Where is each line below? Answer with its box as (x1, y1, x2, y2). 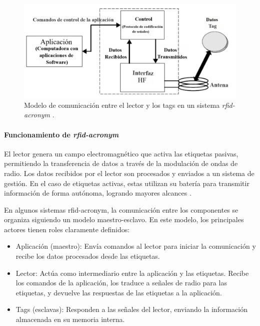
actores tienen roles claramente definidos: (4, 224, 130, 234)
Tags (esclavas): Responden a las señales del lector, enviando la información (15, 304, 247, 314)
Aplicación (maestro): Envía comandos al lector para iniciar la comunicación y (15, 241, 256, 251)
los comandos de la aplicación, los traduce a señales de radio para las (15, 277, 227, 288)
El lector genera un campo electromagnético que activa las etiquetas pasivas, (4, 148, 238, 158)
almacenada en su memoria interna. (15, 314, 125, 324)
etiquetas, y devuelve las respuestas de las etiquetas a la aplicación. (15, 287, 222, 297)
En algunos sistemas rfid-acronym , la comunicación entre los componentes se (4, 204, 238, 215)
